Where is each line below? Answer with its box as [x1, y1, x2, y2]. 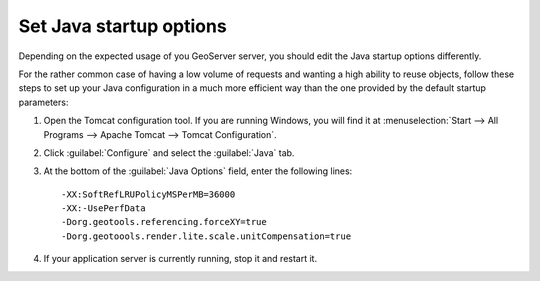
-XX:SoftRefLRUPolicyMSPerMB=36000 [61, 188, 236, 200]
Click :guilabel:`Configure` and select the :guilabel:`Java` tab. [43, 146, 295, 159]
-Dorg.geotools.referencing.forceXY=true [61, 216, 267, 228]
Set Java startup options [18, 15, 227, 37]
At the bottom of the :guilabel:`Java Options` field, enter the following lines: [43, 165, 353, 177]
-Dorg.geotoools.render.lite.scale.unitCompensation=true [61, 230, 352, 242]
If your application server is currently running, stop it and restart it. [43, 253, 318, 265]
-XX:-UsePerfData [61, 203, 146, 214]
